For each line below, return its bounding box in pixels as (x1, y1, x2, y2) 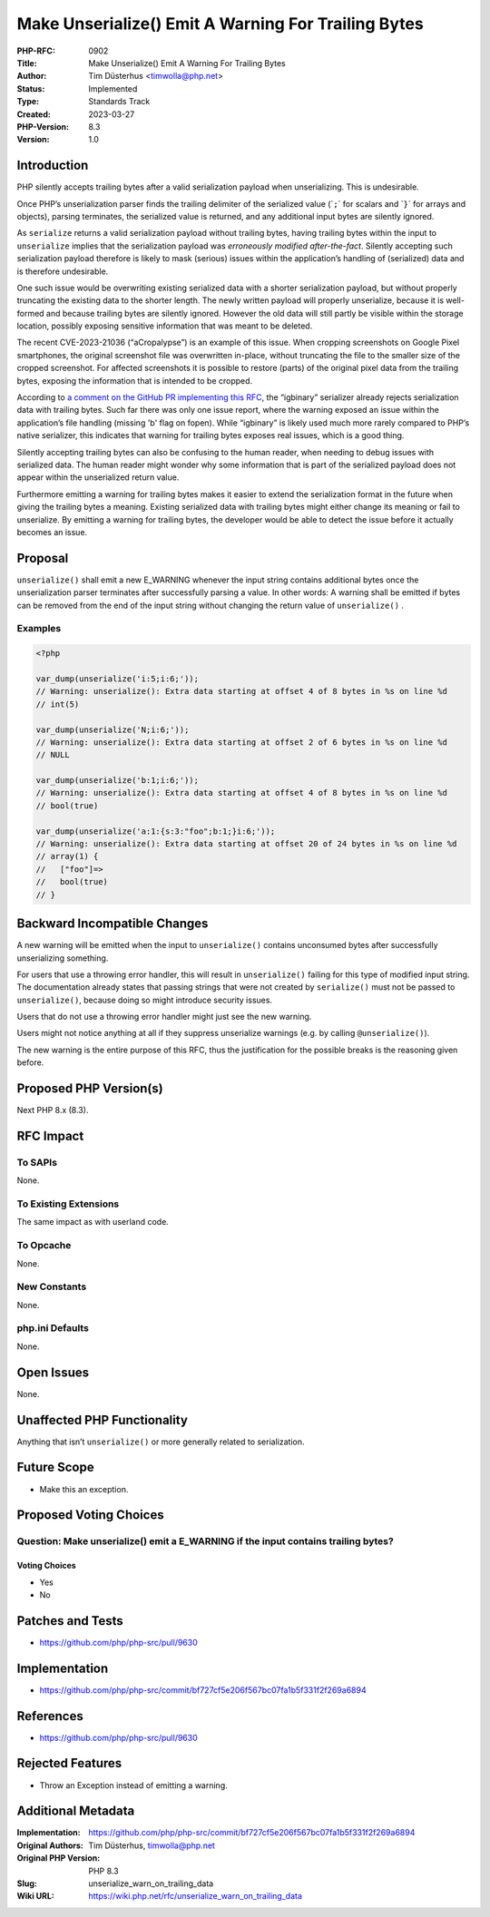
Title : (16, 57, 38, 68)
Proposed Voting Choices (16, 1507, 164, 1523)
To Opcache (16, 1239, 72, 1252)
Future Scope (16, 1460, 94, 1475)
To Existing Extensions (16, 1198, 120, 1210)
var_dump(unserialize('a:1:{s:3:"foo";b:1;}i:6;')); (35, 826, 276, 836)
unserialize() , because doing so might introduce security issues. (16, 994, 272, 1005)
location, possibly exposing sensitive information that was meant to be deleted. (16, 320, 313, 331)
